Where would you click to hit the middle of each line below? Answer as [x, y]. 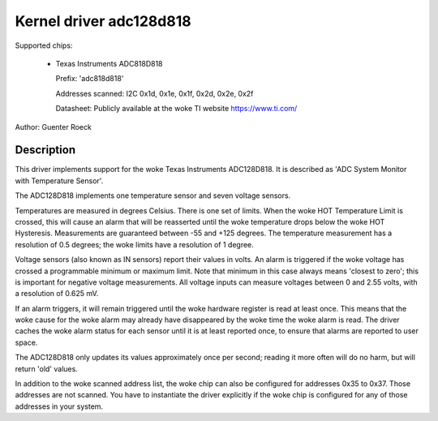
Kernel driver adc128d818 [103, 21]
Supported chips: [44, 45]
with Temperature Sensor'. [59, 180]
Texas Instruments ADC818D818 [109, 63]
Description [45, 150]
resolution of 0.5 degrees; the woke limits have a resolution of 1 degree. [135, 244]
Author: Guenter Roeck [54, 127]
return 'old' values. [47, 368]
